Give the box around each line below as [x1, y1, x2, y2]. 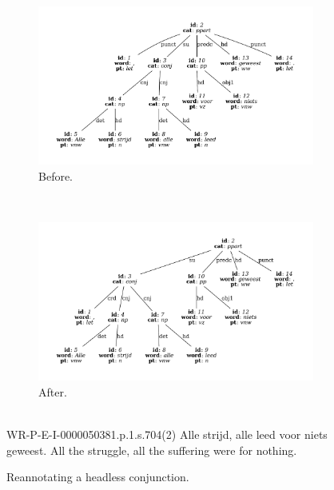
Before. [38, 167, 74, 184]
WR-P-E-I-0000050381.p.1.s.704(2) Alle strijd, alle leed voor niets [6, 426, 328, 443]
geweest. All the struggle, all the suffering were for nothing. [6, 441, 297, 458]
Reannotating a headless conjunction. [6, 468, 189, 485]
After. [38, 383, 67, 400]
